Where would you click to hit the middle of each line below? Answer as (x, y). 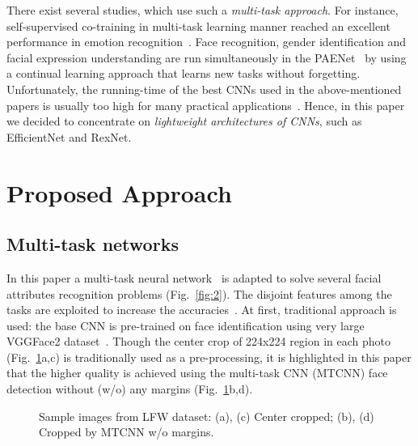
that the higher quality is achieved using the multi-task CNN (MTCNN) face (197, 373)
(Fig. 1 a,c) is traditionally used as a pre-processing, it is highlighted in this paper (209, 357)
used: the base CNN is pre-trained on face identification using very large (186, 325)
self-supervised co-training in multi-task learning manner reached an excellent (198, 25)
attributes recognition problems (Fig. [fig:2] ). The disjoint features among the (199, 293)
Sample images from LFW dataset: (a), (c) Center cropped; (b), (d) (207, 416)
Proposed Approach (119, 192)
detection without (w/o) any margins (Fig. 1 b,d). (130, 389)
